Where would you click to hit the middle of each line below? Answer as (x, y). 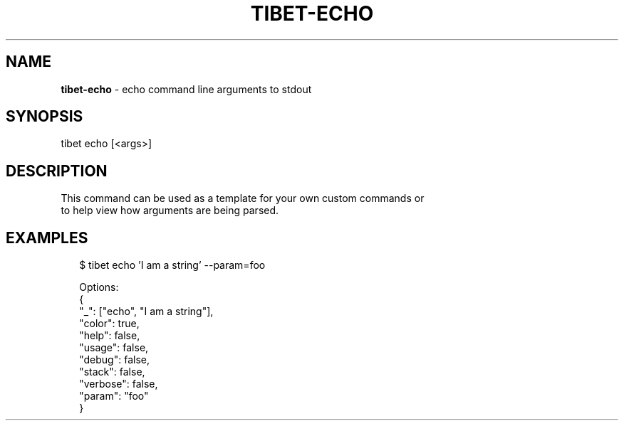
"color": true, (109, 324)
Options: (99, 287)
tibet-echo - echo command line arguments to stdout (186, 89)
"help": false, (110, 336)
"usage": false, (114, 348)
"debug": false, (114, 360)
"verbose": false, (119, 384)
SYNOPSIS (45, 117)
